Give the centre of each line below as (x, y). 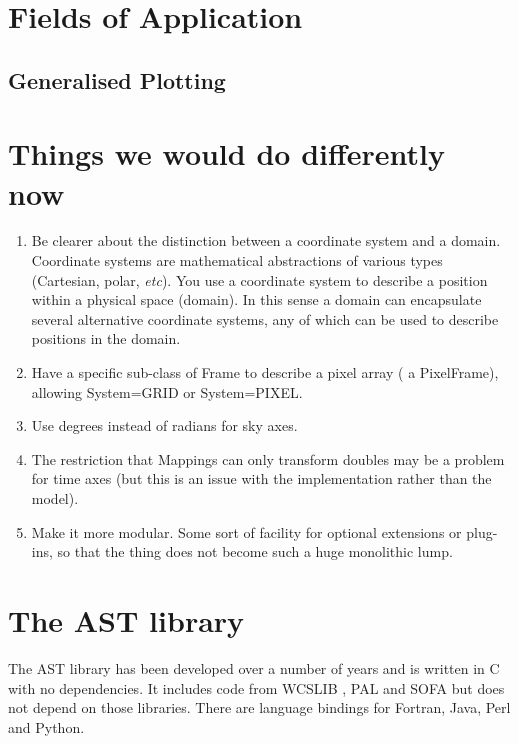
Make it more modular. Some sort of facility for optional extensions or (246, 531)
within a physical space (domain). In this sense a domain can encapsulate (256, 299)
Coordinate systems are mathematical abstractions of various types (237, 260)
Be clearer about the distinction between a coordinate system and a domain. (266, 240)
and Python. (46, 726)
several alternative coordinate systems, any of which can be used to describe (265, 318)
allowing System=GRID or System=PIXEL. (167, 391)
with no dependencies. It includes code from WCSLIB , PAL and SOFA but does (256, 687)
